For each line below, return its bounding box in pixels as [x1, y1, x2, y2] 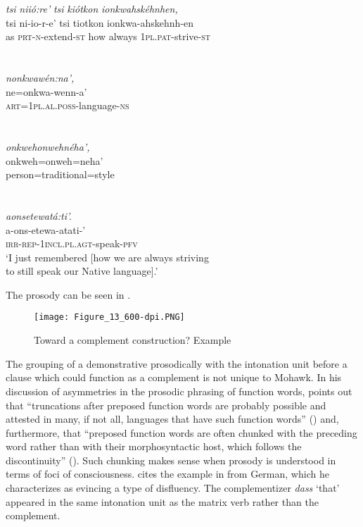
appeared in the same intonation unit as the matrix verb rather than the [6, 494, 319, 509]
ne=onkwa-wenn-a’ [6, 84, 87, 99]
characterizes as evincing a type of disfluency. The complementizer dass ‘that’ [6, 480, 340, 495]
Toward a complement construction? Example [34, 333, 231, 347]
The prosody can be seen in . [6, 287, 131, 302]
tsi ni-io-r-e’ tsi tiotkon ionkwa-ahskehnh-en [6, 15, 194, 30]
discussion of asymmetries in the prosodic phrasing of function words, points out [6, 383, 352, 398]
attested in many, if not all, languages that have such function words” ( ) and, [6, 411, 339, 426]
